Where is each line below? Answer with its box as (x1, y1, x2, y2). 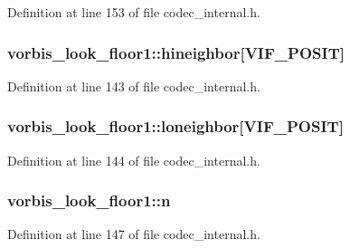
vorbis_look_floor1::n (7, 189, 171, 212)
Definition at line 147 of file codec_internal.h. (7, 224, 260, 243)
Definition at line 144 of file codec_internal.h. (7, 150, 260, 169)
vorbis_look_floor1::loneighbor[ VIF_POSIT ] (7, 115, 344, 138)
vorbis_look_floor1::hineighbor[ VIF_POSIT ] (7, 41, 345, 63)
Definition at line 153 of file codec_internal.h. (7, 3, 260, 21)
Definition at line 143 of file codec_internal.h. (7, 76, 260, 95)
